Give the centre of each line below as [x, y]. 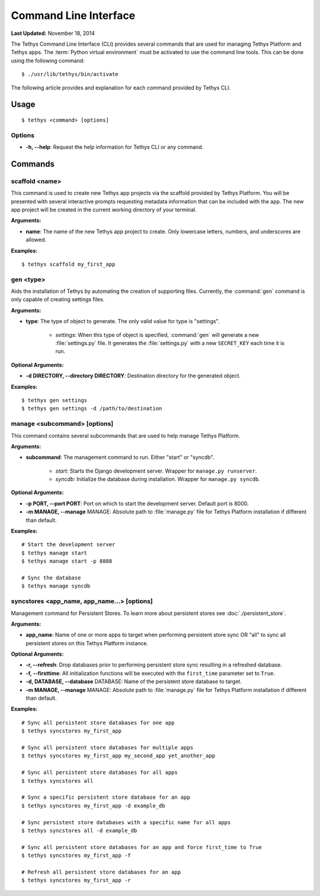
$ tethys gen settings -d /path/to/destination [92, 409]
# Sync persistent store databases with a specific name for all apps [126, 822]
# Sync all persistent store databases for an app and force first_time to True [142, 847]
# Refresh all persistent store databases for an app [101, 872]
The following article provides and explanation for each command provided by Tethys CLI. [121, 87]
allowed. [36, 240]
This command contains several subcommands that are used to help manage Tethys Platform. [126, 435]
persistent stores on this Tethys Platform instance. [87, 643]
